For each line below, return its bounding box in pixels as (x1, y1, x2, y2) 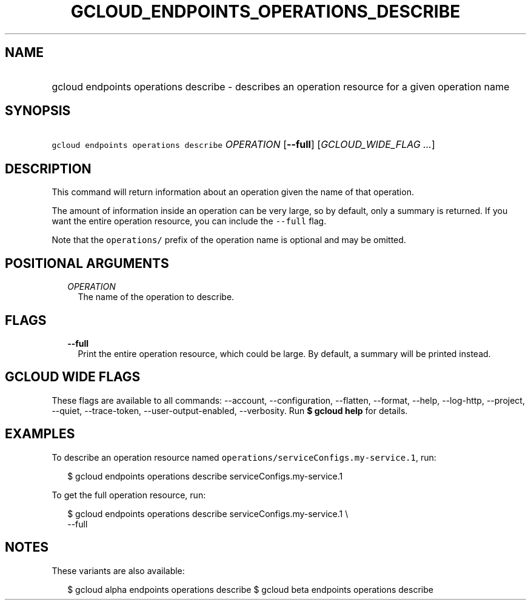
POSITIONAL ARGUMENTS (5, 255, 169, 271)
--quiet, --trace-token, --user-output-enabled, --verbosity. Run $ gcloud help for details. (52, 405, 408, 416)
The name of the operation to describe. (78, 292, 235, 302)
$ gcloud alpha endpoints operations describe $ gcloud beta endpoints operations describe (67, 584, 433, 595)
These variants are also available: (52, 565, 185, 576)
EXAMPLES (5, 426, 75, 442)
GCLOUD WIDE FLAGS (5, 369, 141, 385)
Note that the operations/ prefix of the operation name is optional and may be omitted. (52, 235, 406, 246)
